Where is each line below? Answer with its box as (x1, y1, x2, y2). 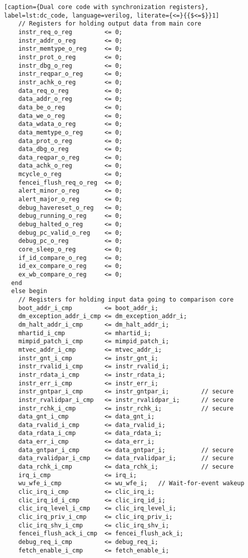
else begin (11, 288, 47, 295)
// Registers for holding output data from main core (18, 20, 201, 28)
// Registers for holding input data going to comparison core (18, 296, 234, 303)
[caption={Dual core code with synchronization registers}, (4, 4, 209, 11)
